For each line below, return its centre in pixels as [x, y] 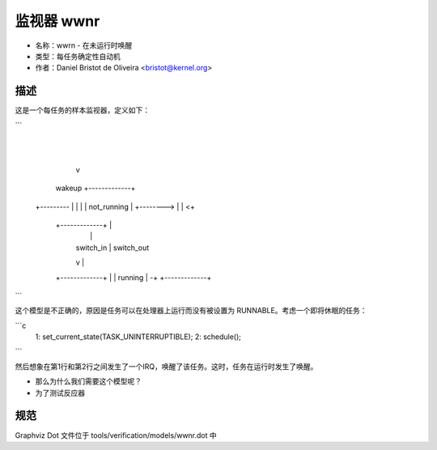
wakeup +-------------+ [95, 188]
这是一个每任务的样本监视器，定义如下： [82, 110]
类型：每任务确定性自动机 [78, 56]
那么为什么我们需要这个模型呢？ [88, 381]
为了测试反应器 [60, 393]
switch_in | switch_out [112, 248]
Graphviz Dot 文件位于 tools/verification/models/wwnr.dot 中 [116, 435]
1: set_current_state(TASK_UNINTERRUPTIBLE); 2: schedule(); [138, 337]
